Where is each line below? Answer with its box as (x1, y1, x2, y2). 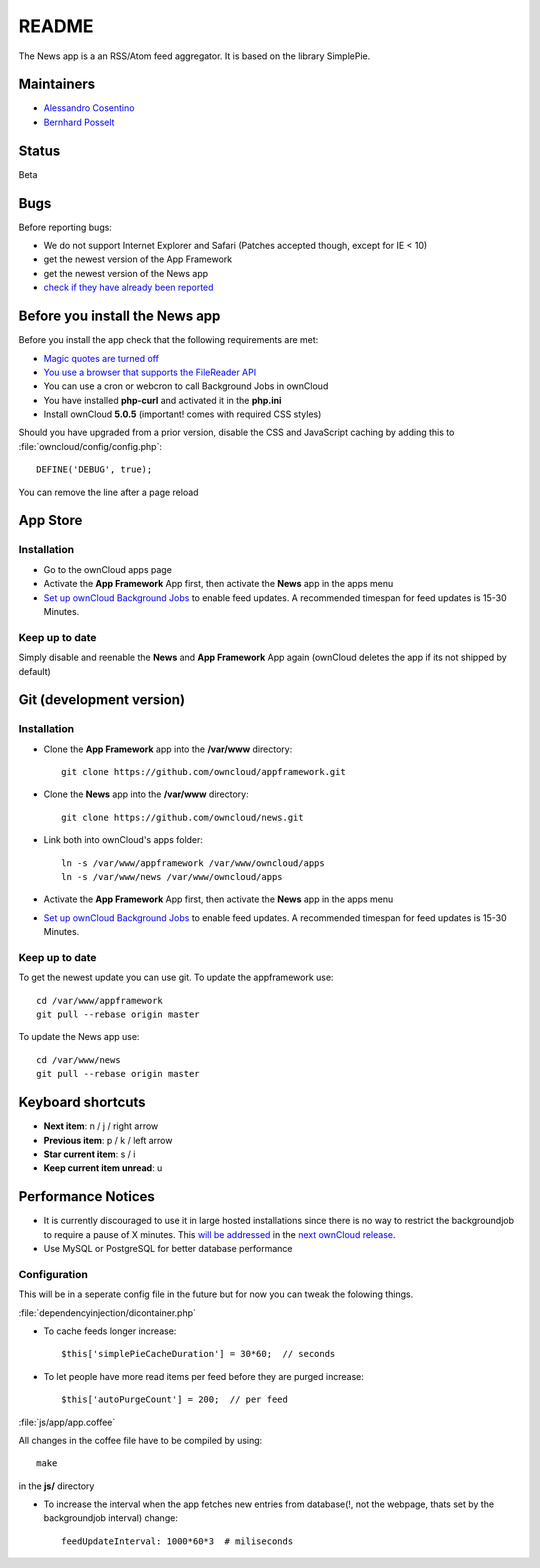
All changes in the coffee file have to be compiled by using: (18, 1434, 263, 1446)
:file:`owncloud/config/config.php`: (18, 440, 162, 452)
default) (18, 665, 52, 677)
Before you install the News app (18, 308, 221, 325)
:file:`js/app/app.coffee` (18, 1416, 116, 1428)
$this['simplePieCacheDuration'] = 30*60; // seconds (61, 1348, 336, 1360)
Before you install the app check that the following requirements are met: (18, 334, 319, 346)
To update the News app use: (18, 1031, 140, 1043)
